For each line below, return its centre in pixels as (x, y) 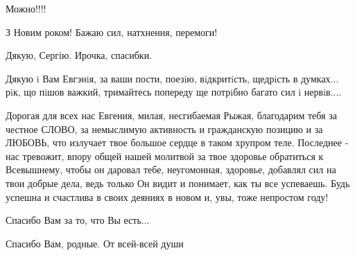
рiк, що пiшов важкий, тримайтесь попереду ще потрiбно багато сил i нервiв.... (174, 92)
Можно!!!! (26, 8)
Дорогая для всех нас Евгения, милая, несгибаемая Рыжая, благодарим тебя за (171, 115)
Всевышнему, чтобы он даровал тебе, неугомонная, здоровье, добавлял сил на (171, 169)
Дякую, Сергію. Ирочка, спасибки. (79, 55)
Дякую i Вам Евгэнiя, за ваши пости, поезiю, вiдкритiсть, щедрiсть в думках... (172, 78)
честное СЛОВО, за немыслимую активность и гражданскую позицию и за (164, 129)
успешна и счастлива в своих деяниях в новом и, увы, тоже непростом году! (167, 196)
